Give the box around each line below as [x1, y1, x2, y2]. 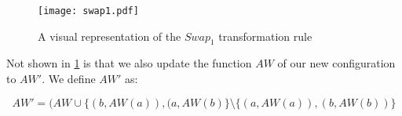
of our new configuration [277, 55, 396, 71]
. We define [42, 71, 96, 87]
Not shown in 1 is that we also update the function [6, 55, 252, 71]
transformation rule [218, 27, 312, 44]
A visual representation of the [38, 27, 181, 44]
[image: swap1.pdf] [38, 5, 139, 16]
